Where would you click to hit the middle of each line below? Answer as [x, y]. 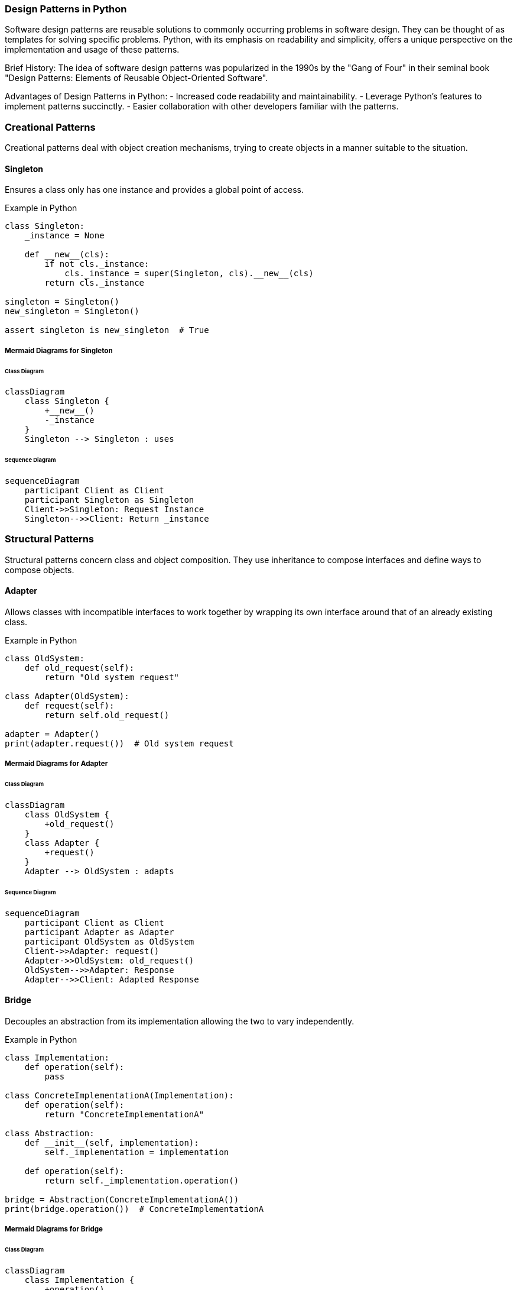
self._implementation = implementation [137, 1152]
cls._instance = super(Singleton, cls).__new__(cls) [189, 274]
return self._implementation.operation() [142, 1181]
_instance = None [64, 236]
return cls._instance [95, 283]
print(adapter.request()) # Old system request [119, 744]
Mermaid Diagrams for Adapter [56, 764]
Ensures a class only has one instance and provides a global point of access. [154, 190]
